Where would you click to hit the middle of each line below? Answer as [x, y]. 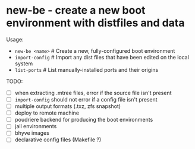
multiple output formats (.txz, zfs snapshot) [67, 106]
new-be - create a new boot [76, 10]
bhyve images [32, 133]
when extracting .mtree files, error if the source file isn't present [93, 93]
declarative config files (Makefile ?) [58, 140]
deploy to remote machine [47, 113]
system [24, 64]
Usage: [15, 39]
